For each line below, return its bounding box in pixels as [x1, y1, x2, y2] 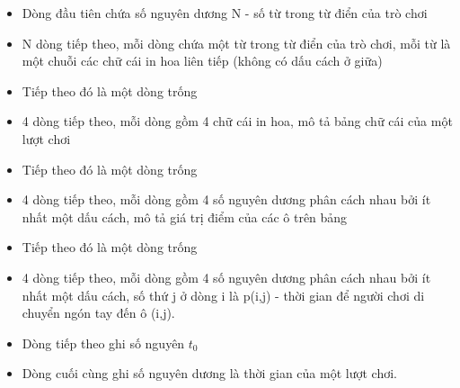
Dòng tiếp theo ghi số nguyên [22, 333, 185, 352]
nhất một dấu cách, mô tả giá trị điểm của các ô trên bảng [22, 207, 348, 226]
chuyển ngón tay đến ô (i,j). [22, 303, 175, 322]
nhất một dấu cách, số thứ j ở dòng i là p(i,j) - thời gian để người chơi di [22, 285, 425, 304]
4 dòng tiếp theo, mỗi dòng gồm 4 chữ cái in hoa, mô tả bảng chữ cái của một [22, 112, 453, 131]
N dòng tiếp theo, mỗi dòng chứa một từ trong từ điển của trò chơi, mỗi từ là [22, 33, 451, 52]
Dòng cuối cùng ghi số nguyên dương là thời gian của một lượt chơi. [22, 364, 397, 383]
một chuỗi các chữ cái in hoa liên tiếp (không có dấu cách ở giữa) [22, 51, 383, 70]
